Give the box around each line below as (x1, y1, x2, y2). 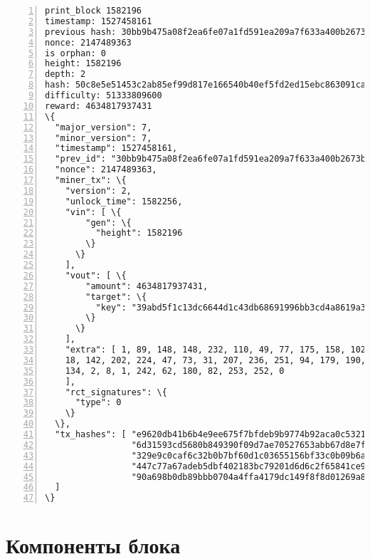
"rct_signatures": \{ (65, 387, 167, 397)
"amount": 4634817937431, (85, 281, 208, 291)
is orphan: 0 (45, 48, 106, 58)
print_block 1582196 (45, 6, 142, 16)
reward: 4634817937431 (45, 100, 152, 111)
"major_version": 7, (55, 122, 152, 132)
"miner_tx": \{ (55, 175, 127, 185)
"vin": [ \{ (65, 207, 122, 217)
